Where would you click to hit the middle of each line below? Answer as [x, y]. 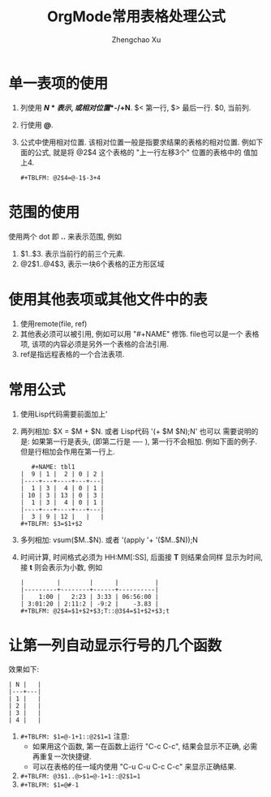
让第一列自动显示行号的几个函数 [115, 645]
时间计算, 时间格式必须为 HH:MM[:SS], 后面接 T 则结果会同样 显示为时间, [142, 557]
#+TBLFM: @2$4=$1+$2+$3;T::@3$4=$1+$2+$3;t [95, 611]
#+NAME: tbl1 [53, 467]
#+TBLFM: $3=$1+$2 [51, 523]
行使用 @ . [37, 125]
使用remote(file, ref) [54, 323]
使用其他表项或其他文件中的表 [108, 299]
